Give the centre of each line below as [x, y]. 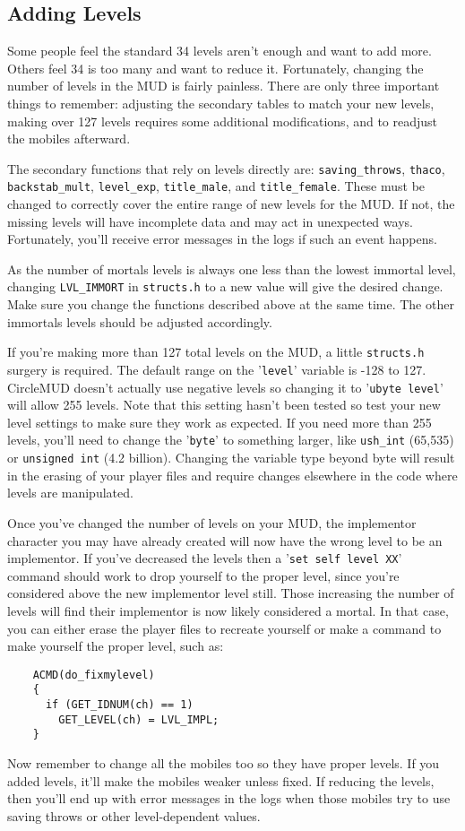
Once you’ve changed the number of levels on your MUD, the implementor [212, 522]
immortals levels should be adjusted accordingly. [140, 321]
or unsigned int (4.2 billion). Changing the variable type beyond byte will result [231, 458]
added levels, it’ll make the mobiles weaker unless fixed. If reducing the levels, [221, 780]
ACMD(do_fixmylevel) [94, 675]
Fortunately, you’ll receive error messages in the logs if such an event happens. [222, 239]
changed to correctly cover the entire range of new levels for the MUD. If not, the [231, 204]
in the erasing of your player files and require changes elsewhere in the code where [232, 475]
